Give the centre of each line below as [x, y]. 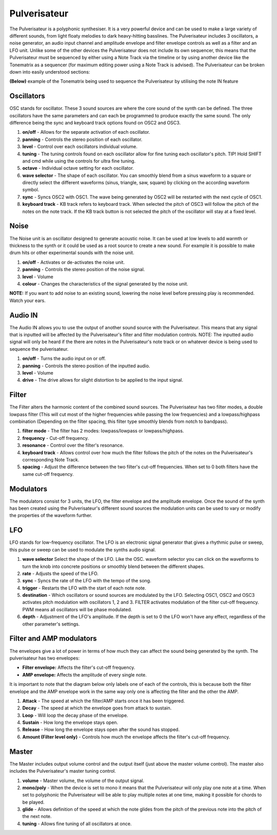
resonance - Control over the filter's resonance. [73, 446]
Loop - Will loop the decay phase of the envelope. [75, 715]
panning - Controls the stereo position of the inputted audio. [86, 366]
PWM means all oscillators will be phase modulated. [77, 609]
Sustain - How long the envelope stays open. [70, 722]
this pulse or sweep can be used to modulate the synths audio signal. [83, 549]
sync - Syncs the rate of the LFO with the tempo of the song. [87, 581]
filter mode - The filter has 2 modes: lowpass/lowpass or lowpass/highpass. [103, 431]
